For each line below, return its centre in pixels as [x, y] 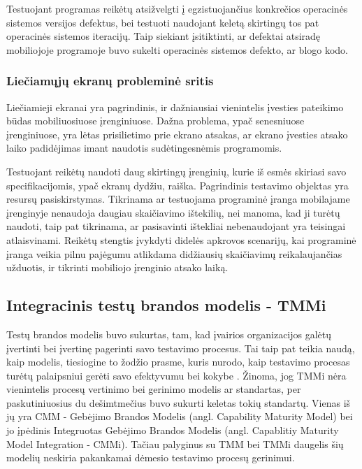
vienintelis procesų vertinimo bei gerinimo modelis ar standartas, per [154, 389]
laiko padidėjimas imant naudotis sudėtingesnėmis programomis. [144, 148]
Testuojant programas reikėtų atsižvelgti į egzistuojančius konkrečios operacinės [177, 8]
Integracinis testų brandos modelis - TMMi [166, 305]
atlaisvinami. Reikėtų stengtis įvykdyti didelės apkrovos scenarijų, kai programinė [181, 239]
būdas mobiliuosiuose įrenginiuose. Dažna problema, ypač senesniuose [155, 121]
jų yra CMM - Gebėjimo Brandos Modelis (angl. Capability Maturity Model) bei [180, 416]
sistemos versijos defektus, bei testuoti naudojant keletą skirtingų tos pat [163, 22]
